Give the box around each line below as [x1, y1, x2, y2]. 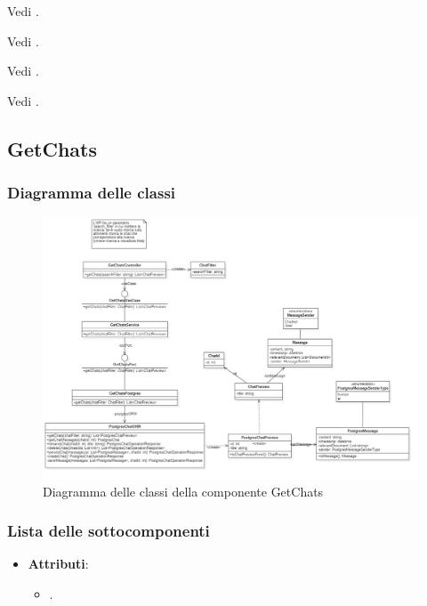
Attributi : [28, 554, 89, 573]
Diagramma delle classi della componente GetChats [43, 481, 324, 500]
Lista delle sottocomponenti [7, 520, 210, 542]
